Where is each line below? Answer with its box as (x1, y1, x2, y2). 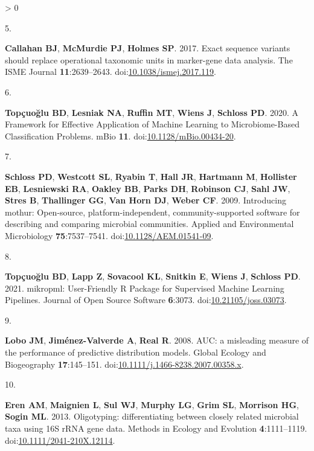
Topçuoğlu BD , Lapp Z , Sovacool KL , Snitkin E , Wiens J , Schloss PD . (5, 270, 301, 283)
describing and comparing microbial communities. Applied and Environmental (5, 217, 294, 230)
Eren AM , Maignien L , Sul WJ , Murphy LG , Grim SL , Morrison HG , (5, 398, 299, 411)
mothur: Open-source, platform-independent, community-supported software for (5, 205, 300, 218)
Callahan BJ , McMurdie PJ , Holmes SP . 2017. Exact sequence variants (5, 42, 290, 54)
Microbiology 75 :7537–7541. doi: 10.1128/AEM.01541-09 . (5, 229, 214, 241)
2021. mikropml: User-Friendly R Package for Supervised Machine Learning (5, 281, 284, 294)
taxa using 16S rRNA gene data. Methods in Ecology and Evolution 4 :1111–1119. (5, 422, 307, 435)
